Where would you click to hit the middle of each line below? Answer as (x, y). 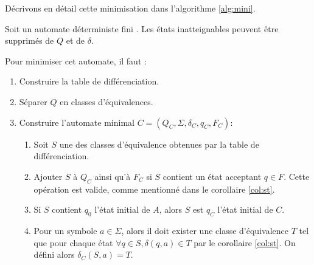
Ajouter (48, 176)
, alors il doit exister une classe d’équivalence (205, 230)
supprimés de (30, 40)
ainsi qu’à (113, 176)
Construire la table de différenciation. (89, 81)
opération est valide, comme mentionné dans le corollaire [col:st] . (154, 189)
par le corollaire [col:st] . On (245, 242)
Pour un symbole (65, 230)
